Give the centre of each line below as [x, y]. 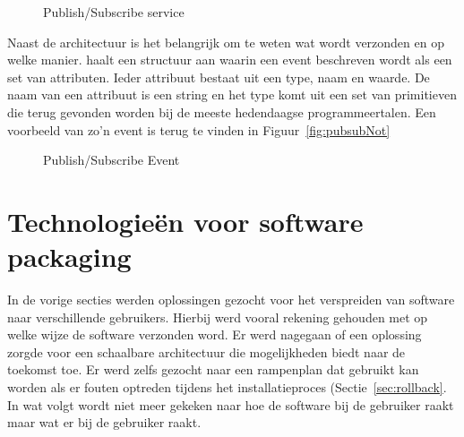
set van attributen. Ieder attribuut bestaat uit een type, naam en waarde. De [219, 77]
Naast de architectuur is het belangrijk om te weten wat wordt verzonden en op [226, 42]
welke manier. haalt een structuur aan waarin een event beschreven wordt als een [230, 60]
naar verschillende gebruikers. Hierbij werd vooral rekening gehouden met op [218, 317]
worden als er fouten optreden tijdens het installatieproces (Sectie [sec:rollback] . [227, 387]
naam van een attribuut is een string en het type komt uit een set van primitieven [232, 94]
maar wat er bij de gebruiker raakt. [104, 422]
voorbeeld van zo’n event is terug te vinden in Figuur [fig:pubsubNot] [199, 129]
